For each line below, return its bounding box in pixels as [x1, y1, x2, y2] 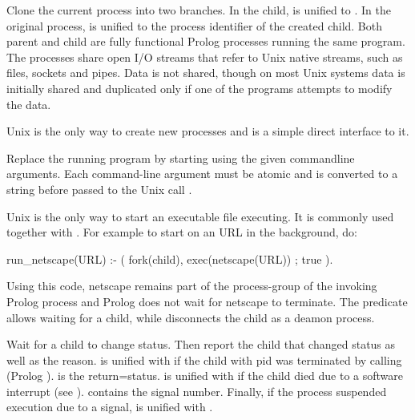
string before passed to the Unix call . [6, 180, 192, 197]
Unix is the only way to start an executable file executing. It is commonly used [6, 208, 394, 224]
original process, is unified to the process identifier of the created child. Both [6, 17, 382, 34]
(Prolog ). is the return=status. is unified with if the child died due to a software [6, 367, 404, 384]
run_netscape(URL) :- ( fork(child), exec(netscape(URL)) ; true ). [6, 250, 333, 267]
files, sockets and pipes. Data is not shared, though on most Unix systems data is [6, 64, 405, 81]
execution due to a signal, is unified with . [6, 398, 213, 415]
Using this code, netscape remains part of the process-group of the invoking [6, 277, 377, 294]
